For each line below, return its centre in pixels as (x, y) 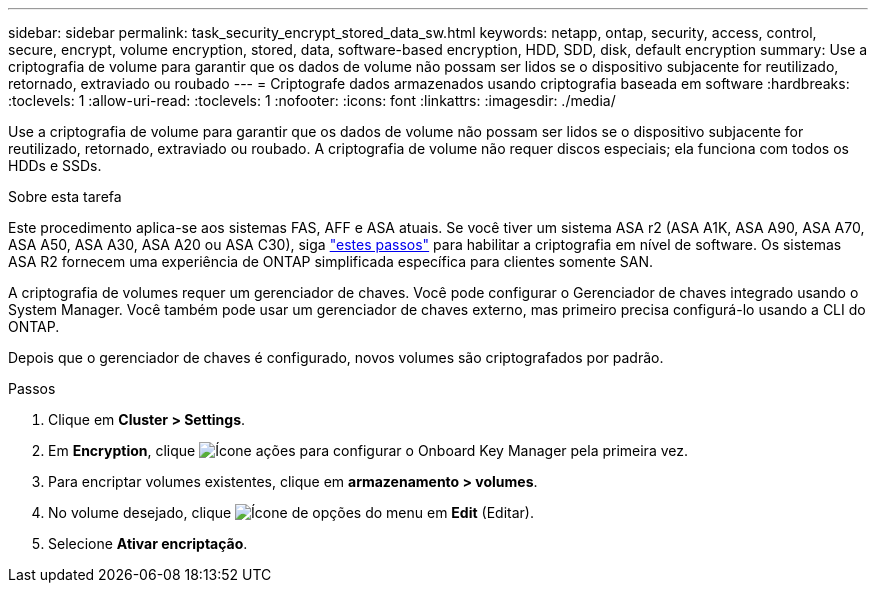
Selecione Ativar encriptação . (148, 543)
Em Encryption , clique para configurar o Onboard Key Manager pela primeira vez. (368, 450)
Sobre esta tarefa (65, 196)
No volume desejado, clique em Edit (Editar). (291, 512)
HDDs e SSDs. (55, 165)
